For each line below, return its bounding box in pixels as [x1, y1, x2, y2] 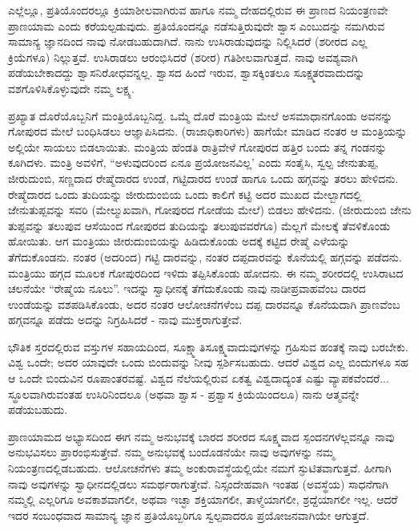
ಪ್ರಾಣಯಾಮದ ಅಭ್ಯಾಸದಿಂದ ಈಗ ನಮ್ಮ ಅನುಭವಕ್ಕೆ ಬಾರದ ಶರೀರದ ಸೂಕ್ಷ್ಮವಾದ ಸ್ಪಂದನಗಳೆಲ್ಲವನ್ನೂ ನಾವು [8, 428, 395, 444]
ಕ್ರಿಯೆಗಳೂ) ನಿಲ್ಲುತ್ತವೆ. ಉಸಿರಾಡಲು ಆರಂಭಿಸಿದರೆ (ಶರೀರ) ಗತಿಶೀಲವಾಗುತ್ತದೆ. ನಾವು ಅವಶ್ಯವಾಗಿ [8, 48, 358, 65]
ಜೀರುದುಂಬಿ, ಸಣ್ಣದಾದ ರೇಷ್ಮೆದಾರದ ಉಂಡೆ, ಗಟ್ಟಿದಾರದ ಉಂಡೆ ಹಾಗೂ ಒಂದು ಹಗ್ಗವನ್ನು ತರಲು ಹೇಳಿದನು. [8, 169, 399, 186]
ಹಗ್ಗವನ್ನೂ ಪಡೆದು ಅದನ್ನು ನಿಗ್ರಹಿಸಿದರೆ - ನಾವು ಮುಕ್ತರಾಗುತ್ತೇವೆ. [8, 311, 243, 328]
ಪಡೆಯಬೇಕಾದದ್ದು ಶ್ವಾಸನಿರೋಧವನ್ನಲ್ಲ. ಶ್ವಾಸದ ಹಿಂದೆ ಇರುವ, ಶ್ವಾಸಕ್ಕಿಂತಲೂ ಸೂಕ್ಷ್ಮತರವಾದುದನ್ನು [8, 64, 365, 81]
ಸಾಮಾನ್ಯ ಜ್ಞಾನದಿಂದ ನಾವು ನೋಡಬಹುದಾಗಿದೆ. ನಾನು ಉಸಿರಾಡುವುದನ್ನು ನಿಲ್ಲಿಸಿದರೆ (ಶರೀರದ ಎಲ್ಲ [8, 33, 368, 50]
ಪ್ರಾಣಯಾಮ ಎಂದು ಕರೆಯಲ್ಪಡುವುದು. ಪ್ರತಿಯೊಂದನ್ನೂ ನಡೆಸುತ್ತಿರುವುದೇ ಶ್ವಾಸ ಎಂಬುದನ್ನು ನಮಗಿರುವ [8, 17, 385, 34]
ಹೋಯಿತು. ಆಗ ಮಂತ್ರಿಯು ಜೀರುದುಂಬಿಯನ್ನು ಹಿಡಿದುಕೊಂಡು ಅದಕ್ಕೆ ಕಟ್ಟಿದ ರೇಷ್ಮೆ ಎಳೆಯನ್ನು [8, 233, 350, 249]
